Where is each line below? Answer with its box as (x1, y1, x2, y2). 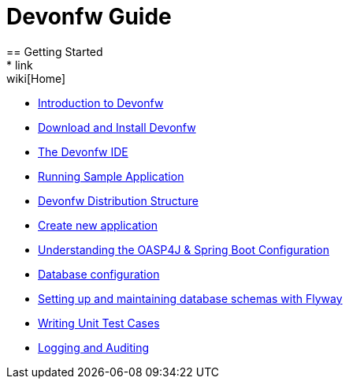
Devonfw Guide (6, 3, 172, 30)
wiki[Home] (6, 71, 66, 85)
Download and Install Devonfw (38, 120, 196, 134)
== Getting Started (6, 44, 103, 58)
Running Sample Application (38, 169, 184, 183)
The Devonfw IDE (38, 144, 128, 159)
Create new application (38, 218, 158, 232)
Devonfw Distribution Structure (38, 193, 199, 207)
